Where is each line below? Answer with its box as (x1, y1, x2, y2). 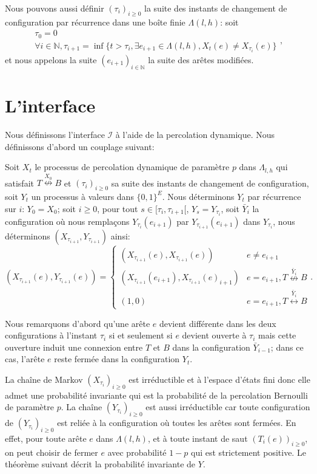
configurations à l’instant (5, 329, 98, 342)
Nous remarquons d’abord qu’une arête (5, 317, 150, 329)
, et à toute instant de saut (147, 431, 248, 444)
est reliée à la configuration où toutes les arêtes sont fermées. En (57, 416, 296, 429)
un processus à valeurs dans (31, 190, 134, 202)
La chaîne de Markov (5, 373, 83, 385)
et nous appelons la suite (5, 53, 97, 66)
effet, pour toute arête (5, 431, 87, 444)
